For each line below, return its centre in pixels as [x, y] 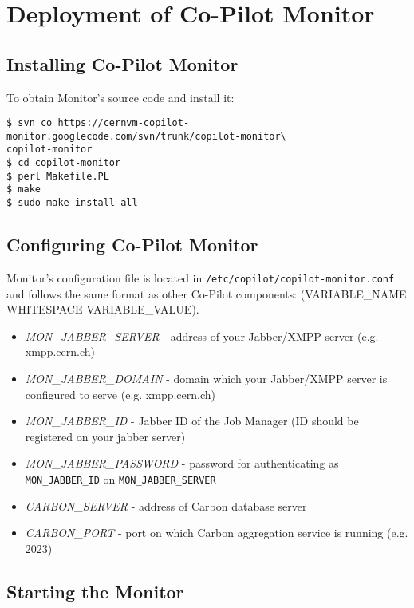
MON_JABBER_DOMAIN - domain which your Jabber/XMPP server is [206, 378]
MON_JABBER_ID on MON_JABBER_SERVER [120, 478]
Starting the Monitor [95, 591]
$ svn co [30, 123]
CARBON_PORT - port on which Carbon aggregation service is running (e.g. [217, 533]
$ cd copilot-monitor [64, 163]
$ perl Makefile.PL [58, 176]
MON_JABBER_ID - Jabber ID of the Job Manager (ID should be [192, 421]
